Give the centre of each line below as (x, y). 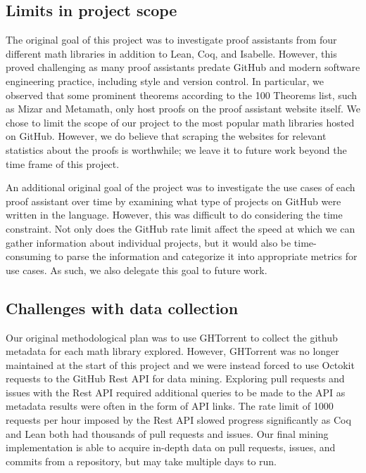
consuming (29, 256)
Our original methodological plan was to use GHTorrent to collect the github (172, 337)
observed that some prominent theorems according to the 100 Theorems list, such (182, 95)
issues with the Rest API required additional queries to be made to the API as (176, 392)
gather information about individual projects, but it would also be (149, 242)
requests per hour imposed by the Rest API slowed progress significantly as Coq (178, 420)
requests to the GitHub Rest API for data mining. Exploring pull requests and (175, 378)
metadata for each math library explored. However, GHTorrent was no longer (172, 351)
